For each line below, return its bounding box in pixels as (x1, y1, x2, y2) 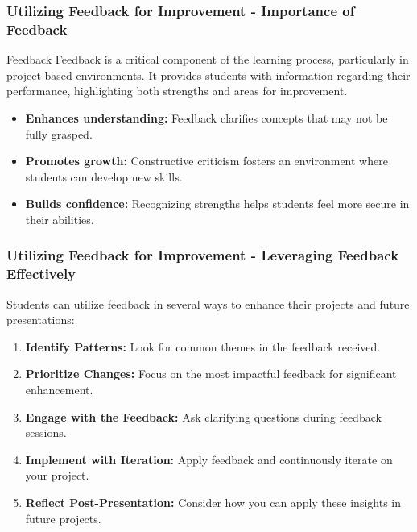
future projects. (25, 509, 101, 526)
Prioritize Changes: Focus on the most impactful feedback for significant (25, 365, 397, 382)
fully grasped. (25, 125, 93, 142)
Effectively (6, 264, 76, 284)
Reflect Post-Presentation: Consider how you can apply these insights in (25, 493, 401, 510)
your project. (25, 467, 89, 484)
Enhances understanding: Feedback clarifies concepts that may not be (25, 109, 388, 126)
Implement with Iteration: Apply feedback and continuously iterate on (25, 451, 393, 468)
